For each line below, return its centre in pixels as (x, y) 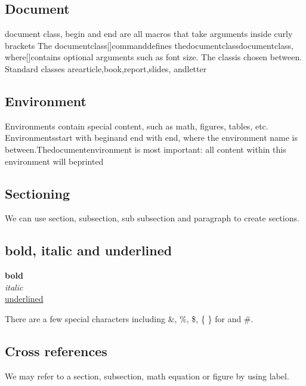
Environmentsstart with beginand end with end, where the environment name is (151, 138)
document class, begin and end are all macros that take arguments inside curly (149, 34)
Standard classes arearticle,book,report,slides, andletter (106, 68)
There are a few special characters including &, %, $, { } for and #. (129, 318)
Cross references (56, 351)
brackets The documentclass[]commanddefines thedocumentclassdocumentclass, (149, 45)
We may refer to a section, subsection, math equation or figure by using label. (147, 376)
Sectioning (37, 193)
